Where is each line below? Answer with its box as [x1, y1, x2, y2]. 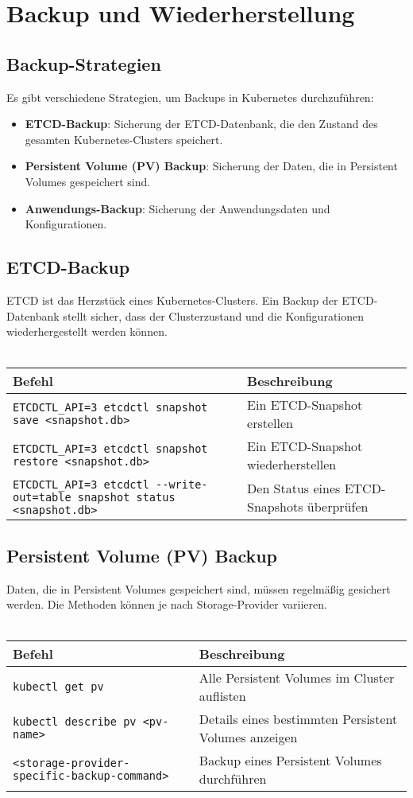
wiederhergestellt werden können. [6, 323, 168, 340]
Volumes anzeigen [199, 728, 298, 747]
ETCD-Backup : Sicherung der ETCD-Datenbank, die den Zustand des [25, 115, 378, 132]
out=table [13, 491, 71, 504]
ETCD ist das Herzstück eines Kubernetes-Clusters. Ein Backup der [6, 291, 338, 308]
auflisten [199, 687, 246, 706]
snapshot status [77, 491, 176, 504]
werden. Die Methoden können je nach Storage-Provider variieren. [6, 596, 327, 613]
